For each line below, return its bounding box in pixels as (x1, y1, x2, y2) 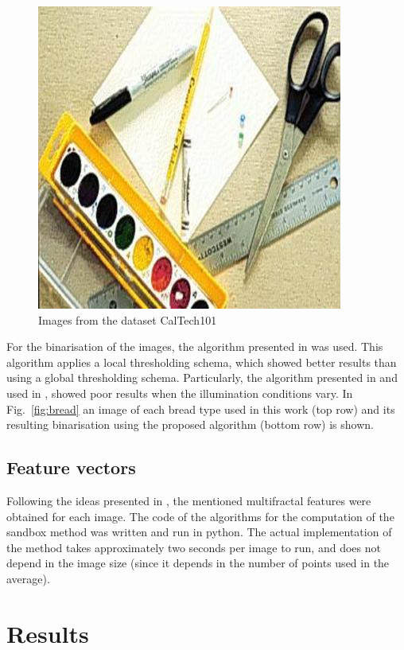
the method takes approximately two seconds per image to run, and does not (6, 539, 381, 555)
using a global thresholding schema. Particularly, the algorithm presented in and (6, 369, 398, 386)
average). (6, 570, 50, 586)
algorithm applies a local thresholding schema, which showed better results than (6, 353, 397, 370)
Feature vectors (6, 455, 136, 480)
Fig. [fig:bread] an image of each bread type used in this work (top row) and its (6, 400, 395, 417)
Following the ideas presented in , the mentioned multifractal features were (6, 492, 371, 508)
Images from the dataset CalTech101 (38, 311, 217, 328)
